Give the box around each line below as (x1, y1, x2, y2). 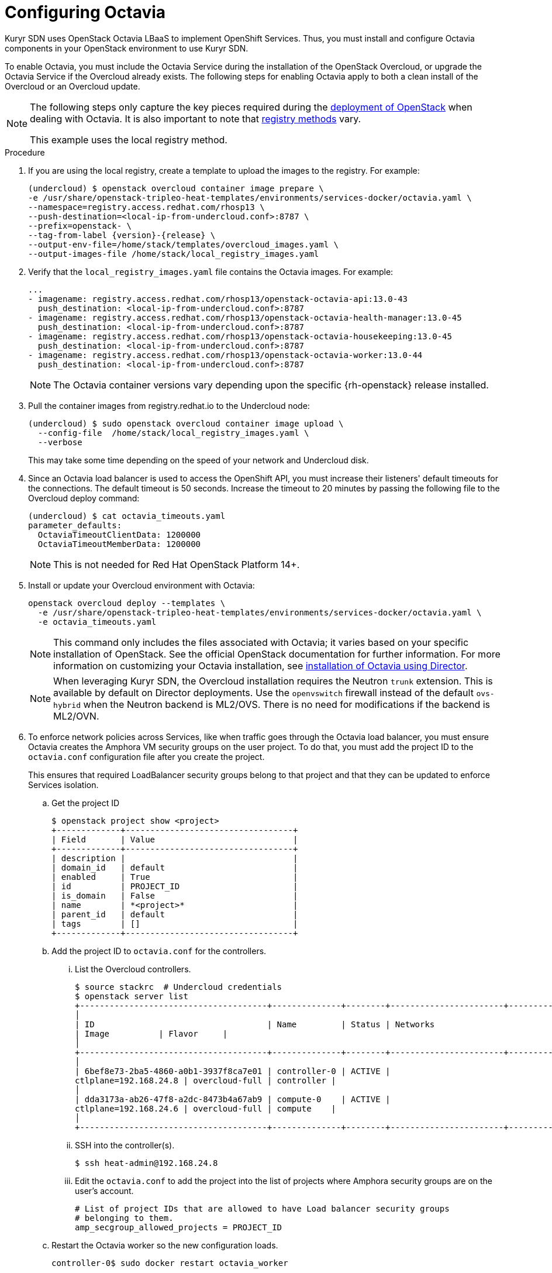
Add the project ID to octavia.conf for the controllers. (51, 945, 267, 956)
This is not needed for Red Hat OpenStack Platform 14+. (53, 558, 300, 570)
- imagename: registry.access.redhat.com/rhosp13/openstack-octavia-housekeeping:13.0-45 (28, 331, 452, 341)
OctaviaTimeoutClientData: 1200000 (37, 529, 201, 539)
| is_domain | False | (51, 890, 298, 900)
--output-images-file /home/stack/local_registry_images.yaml (28, 249, 319, 259)
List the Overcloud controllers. (75, 964, 191, 974)
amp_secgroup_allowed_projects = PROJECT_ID (75, 1222, 282, 1232)
